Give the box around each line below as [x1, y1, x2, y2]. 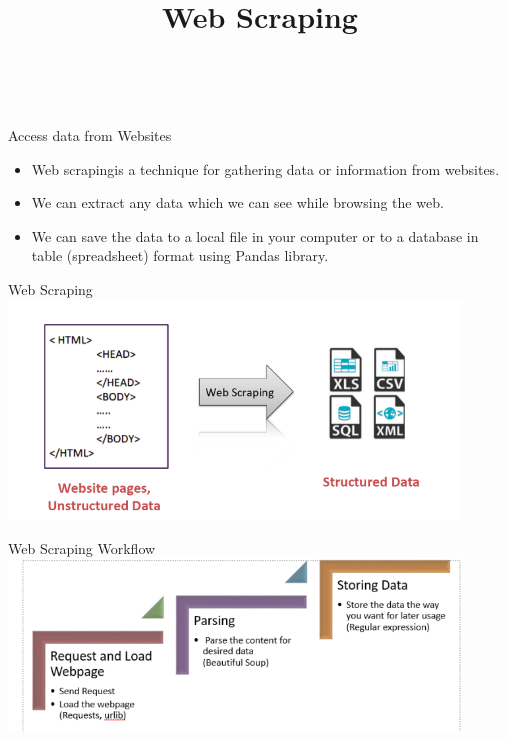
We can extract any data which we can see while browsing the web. [31, 192, 444, 213]
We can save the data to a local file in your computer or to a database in [31, 225, 479, 246]
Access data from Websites [8, 124, 172, 145]
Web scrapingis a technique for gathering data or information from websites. [31, 158, 500, 179]
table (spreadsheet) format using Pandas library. [31, 245, 329, 266]
